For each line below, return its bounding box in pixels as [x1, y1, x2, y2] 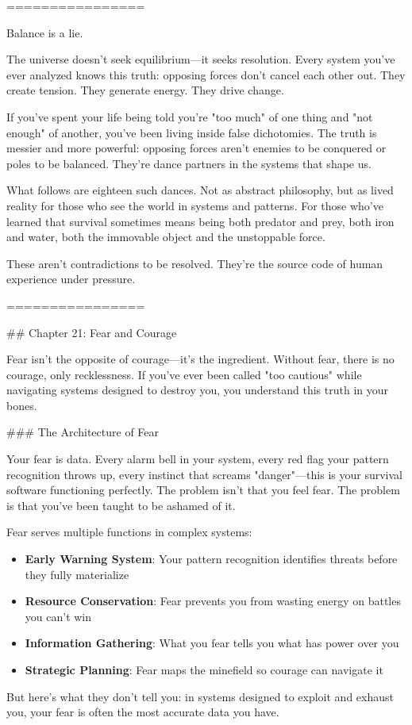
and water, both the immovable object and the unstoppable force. [6, 228, 325, 245]
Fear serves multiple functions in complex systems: [6, 524, 252, 540]
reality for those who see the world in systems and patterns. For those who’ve [6, 197, 383, 213]
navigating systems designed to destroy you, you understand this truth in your [6, 382, 389, 398]
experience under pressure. [6, 270, 136, 287]
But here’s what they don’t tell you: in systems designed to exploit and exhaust [6, 688, 394, 704]
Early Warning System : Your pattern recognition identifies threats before [25, 550, 398, 567]
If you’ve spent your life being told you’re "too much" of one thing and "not [6, 108, 373, 125]
